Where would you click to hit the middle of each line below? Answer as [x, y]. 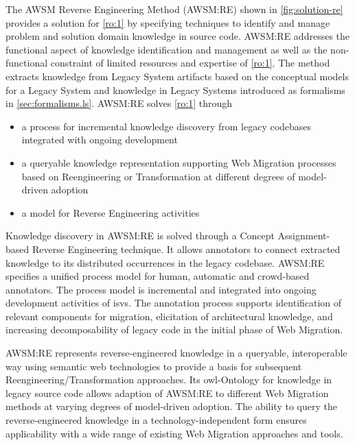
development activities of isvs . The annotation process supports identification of [174, 303]
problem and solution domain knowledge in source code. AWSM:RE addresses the [178, 36]
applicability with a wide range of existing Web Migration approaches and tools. [174, 433]
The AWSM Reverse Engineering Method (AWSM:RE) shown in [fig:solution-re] [174, 9]
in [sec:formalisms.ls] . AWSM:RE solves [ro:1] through [119, 103]
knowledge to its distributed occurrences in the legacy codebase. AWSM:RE [165, 262]
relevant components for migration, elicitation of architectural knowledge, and [169, 316]
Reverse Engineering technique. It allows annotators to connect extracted [186, 249]
